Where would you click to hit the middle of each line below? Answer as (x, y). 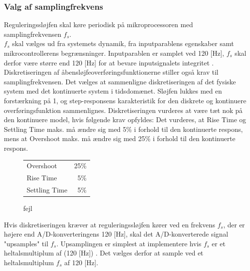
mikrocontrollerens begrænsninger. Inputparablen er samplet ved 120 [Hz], (114, 53)
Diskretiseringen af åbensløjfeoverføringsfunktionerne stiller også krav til (111, 72)
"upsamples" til (26, 243)
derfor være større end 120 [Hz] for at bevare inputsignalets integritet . (109, 62)
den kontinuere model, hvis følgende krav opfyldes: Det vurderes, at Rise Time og (125, 120)
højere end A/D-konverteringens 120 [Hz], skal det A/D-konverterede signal (116, 234)
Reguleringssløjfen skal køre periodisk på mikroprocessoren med (99, 24)
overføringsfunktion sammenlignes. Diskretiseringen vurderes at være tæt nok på (123, 110)
